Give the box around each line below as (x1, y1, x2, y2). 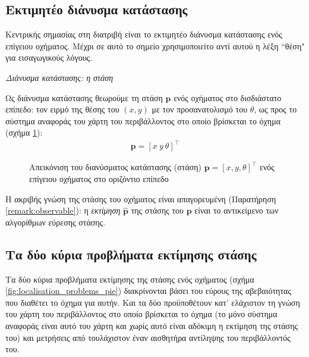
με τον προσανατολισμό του (152, 103, 248, 115)
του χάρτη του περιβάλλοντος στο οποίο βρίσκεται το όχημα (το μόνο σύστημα (5, 308, 278, 320)
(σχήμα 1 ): (5, 126, 43, 139)
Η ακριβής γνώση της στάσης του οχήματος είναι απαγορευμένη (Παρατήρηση (5, 192, 276, 205)
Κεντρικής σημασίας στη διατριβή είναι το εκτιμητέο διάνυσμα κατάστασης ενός (5, 28, 282, 40)
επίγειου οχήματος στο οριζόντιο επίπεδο (29, 173, 169, 185)
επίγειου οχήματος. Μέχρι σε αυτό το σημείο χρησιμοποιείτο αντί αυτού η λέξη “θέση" (5, 39, 305, 52)
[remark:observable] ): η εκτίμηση (5, 204, 121, 217)
